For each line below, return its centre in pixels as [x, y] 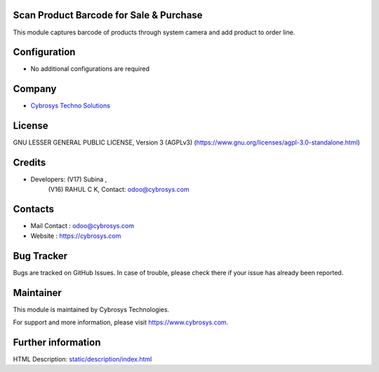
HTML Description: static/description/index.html [82, 359]
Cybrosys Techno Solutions [70, 106]
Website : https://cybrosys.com [76, 236]
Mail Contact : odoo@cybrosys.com [82, 226]
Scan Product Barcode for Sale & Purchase [108, 15]
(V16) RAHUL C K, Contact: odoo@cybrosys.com [119, 189]
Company [35, 89]
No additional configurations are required [90, 69]
